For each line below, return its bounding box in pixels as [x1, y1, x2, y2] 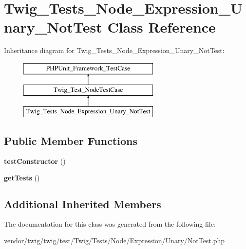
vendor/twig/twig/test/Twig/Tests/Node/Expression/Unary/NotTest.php [4, 235, 225, 246]
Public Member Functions [4, 133, 137, 148]
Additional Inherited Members [4, 196, 161, 211]
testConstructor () [4, 156, 66, 166]
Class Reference [107, 17, 216, 37]
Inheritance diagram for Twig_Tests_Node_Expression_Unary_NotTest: [4, 45, 225, 55]
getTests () [4, 172, 40, 182]
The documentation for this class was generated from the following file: [4, 219, 216, 229]
